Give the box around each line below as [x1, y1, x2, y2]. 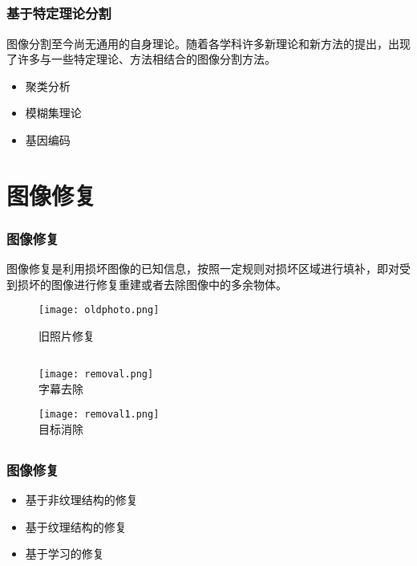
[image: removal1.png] [38, 409, 160, 421]
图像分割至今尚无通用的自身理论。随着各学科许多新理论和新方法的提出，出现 [6, 35, 411, 51]
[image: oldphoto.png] [38, 304, 160, 316]
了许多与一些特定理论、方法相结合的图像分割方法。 [6, 51, 276, 67]
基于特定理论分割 [6, 3, 111, 23]
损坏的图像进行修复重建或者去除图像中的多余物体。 [17, 275, 287, 292]
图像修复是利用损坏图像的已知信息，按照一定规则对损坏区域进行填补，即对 [6, 260, 399, 277]
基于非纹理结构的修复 [25, 491, 138, 508]
